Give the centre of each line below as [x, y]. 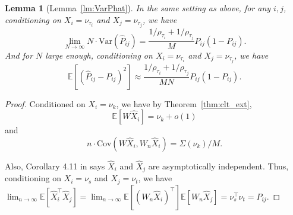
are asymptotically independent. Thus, [218, 166]
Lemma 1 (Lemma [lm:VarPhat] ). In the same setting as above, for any [138, 8]
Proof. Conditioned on [45, 103]
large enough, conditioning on [99, 55]
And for [19, 55]
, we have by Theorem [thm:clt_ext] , [184, 103]
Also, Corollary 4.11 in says [55, 166]
